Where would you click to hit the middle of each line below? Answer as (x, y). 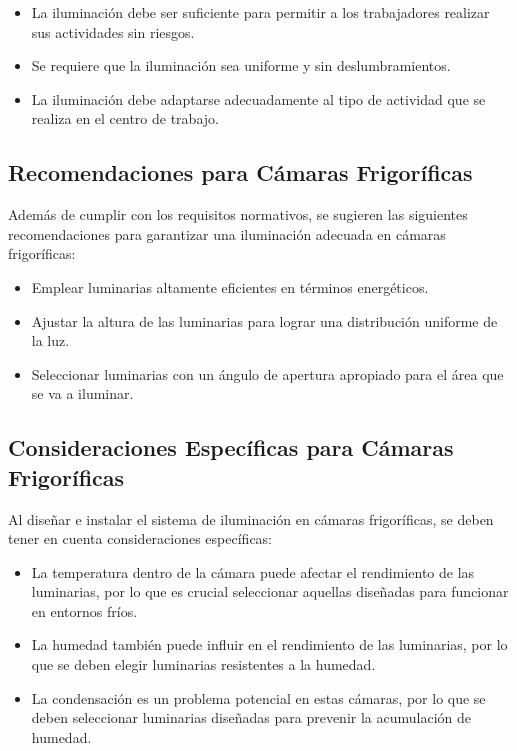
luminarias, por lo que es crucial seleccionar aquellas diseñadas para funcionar (270, 591)
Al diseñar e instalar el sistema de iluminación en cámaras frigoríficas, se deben (251, 518)
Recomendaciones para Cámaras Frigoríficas (240, 172)
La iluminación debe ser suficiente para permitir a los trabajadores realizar (260, 12)
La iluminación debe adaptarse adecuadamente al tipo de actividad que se (258, 98)
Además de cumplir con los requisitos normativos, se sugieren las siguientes (238, 214)
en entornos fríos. (84, 610)
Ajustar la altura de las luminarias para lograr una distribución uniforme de (264, 320)
